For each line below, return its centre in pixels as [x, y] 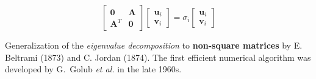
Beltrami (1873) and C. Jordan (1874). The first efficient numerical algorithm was [158, 57]
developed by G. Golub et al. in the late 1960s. [93, 69]
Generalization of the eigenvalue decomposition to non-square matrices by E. [154, 45]
